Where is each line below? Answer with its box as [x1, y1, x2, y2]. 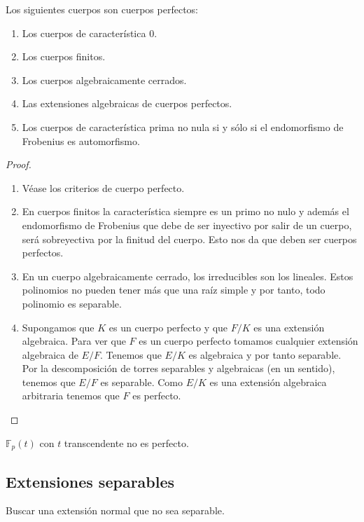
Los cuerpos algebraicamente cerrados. [22, 72, 187, 87]
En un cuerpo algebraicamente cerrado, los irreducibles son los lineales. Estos [22, 268, 353, 283]
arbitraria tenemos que [22, 388, 120, 403]
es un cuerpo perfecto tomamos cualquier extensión [139, 334, 358, 348]
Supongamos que [22, 320, 94, 334]
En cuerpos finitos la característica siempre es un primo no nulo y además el [22, 204, 349, 219]
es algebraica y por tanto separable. [188, 347, 342, 362]
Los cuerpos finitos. [22, 49, 106, 64]
